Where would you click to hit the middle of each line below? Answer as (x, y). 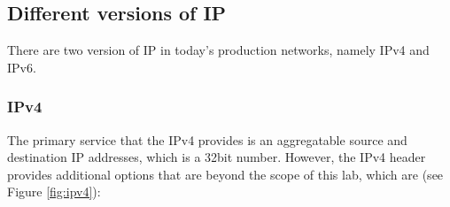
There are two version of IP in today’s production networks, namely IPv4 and (218, 50)
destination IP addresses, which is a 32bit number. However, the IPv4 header (217, 157)
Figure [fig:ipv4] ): (54, 192)
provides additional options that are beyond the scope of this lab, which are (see (225, 174)
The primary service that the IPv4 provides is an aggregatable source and (207, 139)
